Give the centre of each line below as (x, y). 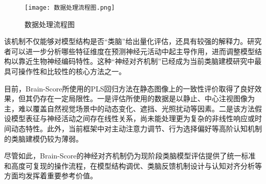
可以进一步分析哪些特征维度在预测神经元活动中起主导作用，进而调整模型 (133, 51)
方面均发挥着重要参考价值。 (51, 176)
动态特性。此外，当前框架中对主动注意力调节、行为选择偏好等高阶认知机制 (136, 128)
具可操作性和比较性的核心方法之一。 (65, 71)
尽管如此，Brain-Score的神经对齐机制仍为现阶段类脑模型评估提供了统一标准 (130, 156)
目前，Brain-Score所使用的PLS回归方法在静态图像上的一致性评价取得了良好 (129, 88)
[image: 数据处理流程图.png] (70, 8)
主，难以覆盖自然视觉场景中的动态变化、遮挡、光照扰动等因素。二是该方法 (129, 108)
